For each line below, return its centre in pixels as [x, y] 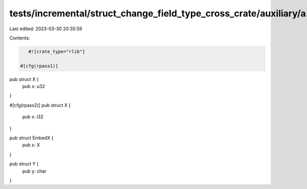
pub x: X [31, 145]
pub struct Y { [24, 164]
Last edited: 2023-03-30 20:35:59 [46, 29]
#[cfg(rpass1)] [39, 66]
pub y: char [34, 171]
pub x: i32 [33, 117]
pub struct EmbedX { [31, 138]
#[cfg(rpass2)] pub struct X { [40, 105]
